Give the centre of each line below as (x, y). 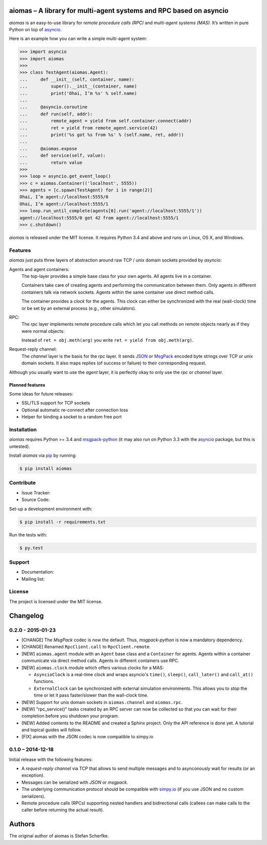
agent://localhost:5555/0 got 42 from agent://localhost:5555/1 (99, 218)
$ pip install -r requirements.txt (63, 522)
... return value (51, 162)
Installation (23, 429)
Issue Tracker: (36, 492)
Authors (22, 824)
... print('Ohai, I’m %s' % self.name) (78, 93)
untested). (20, 446)
